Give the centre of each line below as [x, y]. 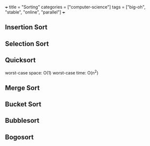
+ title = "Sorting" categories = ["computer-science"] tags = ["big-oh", [75, 7]
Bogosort [19, 137]
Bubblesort [22, 121]
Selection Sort [27, 44]
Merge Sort [22, 88]
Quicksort [20, 60]
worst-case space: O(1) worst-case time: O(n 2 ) [52, 72]
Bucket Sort [23, 104]
